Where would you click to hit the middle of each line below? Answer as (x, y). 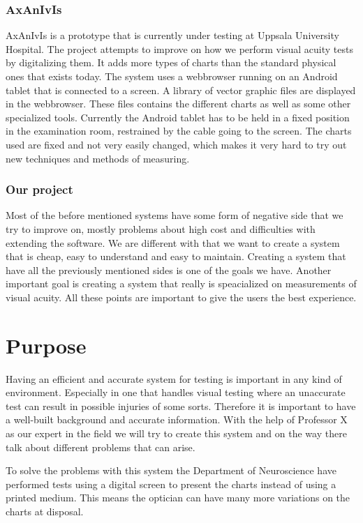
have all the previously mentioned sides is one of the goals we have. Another (169, 270)
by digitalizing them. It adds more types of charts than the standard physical (171, 62)
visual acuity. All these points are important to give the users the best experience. (181, 297)
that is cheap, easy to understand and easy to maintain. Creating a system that (176, 256)
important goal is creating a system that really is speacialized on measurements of (181, 283)
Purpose (46, 345)
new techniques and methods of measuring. (98, 158)
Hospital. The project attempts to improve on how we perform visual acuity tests (179, 48)
